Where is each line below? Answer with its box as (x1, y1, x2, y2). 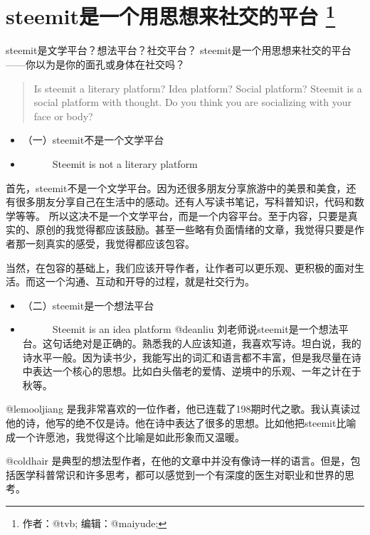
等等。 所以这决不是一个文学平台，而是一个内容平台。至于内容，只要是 (15, 208, 348, 223)
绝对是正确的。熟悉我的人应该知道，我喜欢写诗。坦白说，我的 (72, 335, 361, 350)
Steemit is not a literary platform (52, 157, 198, 171)
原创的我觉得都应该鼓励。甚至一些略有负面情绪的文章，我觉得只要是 (35, 222, 354, 237)
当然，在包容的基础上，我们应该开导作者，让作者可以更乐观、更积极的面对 (6, 260, 354, 275)
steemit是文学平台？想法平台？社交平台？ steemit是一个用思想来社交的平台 (6, 43, 351, 58)
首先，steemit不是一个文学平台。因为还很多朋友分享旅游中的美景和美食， (6, 180, 347, 195)
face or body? (33, 108, 93, 123)
